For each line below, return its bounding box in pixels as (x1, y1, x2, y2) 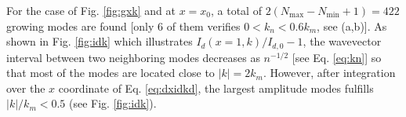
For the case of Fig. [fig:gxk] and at (6, 2, 176, 18)
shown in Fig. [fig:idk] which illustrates (6, 33, 193, 49)
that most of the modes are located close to (6, 64, 215, 81)
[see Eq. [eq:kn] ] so (292, 49, 382, 65)
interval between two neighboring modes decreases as (6, 49, 260, 65)
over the (6, 79, 45, 96)
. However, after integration (263, 64, 396, 81)
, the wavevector (303, 33, 382, 49)
